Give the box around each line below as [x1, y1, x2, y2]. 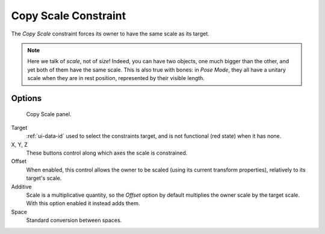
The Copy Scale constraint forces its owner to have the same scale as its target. [11, 30, 210, 37]
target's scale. [26, 174, 62, 182]
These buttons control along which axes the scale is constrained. [26, 149, 188, 156]
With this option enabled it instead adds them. [26, 200, 140, 207]
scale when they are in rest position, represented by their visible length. [27, 75, 205, 82]
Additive [11, 183, 32, 190]
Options [11, 93, 42, 103]
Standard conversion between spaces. [26, 217, 122, 224]
